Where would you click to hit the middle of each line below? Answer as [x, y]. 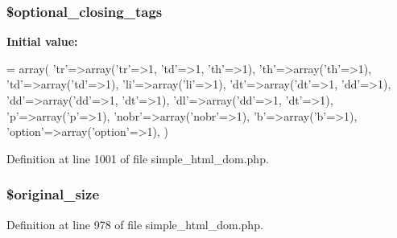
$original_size [53, 194]
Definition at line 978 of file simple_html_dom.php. [135, 224]
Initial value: [42, 41]
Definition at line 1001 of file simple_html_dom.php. [138, 158]
